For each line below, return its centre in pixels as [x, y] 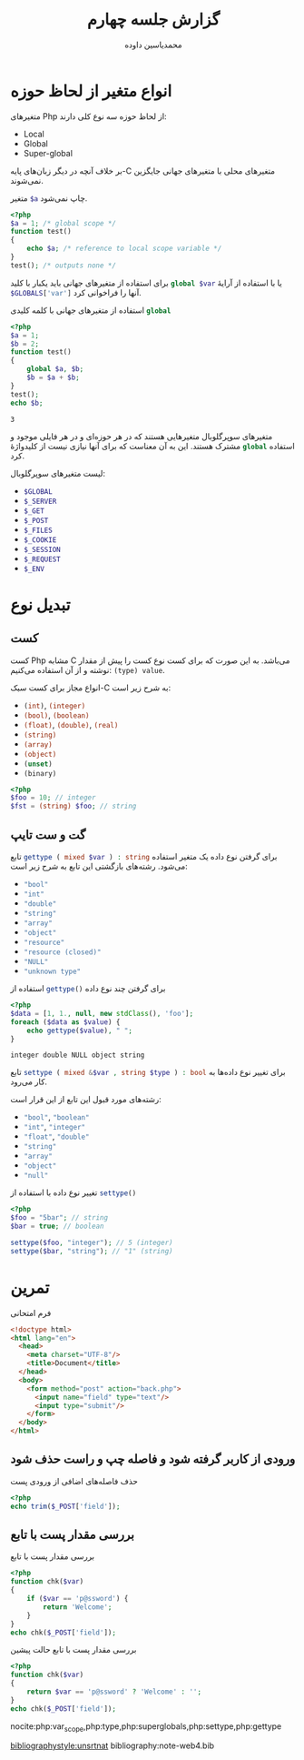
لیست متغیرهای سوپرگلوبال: [58, 473]
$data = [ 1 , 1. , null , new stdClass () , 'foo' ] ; [102, 1013]
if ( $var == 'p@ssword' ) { [78, 1599]
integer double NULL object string [78, 1055]
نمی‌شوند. [27, 180]
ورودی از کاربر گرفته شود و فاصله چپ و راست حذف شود [153, 1459]
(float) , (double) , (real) [71, 724]
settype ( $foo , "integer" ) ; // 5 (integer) [92, 1242]
